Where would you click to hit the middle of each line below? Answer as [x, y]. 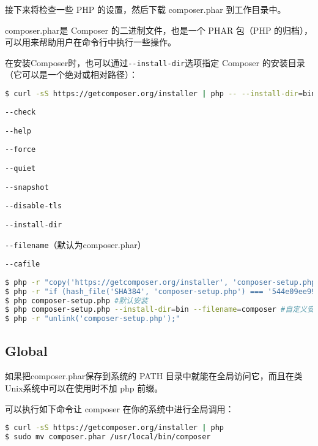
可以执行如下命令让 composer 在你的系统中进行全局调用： [120, 408]
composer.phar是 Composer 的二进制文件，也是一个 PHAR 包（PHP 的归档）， [159, 30]
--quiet [20, 168]
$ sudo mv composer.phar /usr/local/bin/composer [108, 437]
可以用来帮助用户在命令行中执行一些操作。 [91, 42]
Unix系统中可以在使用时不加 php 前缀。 [84, 387]
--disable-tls [34, 206]
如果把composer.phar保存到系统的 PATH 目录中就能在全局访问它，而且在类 [154, 376]
